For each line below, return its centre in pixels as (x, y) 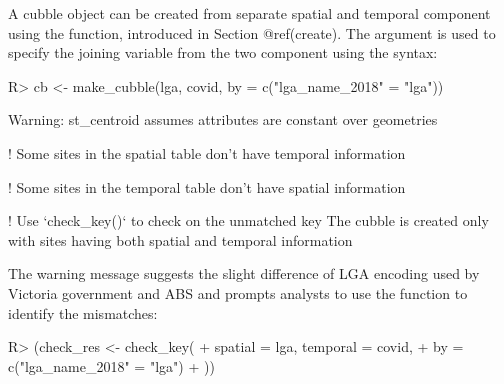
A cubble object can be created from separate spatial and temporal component (249, 13)
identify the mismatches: (83, 312)
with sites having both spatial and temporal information (180, 239)
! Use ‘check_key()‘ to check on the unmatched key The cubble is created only (248, 220)
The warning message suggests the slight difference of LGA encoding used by (244, 273)
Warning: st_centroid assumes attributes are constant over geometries (223, 119)
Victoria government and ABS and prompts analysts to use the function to (238, 292)
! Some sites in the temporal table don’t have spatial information (207, 186)
